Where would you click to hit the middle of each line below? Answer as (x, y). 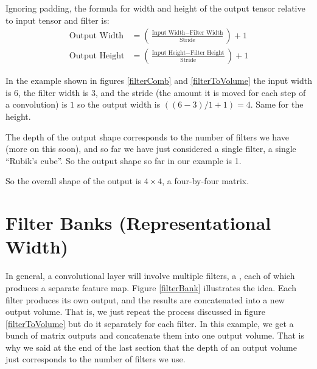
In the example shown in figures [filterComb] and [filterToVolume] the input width (159, 81)
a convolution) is (37, 104)
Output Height (97, 56)
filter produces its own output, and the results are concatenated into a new (145, 299)
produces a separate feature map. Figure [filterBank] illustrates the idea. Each (151, 287)
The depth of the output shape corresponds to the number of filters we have (147, 136)
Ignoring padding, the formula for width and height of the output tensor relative (155, 8)
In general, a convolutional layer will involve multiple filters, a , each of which (150, 276)
